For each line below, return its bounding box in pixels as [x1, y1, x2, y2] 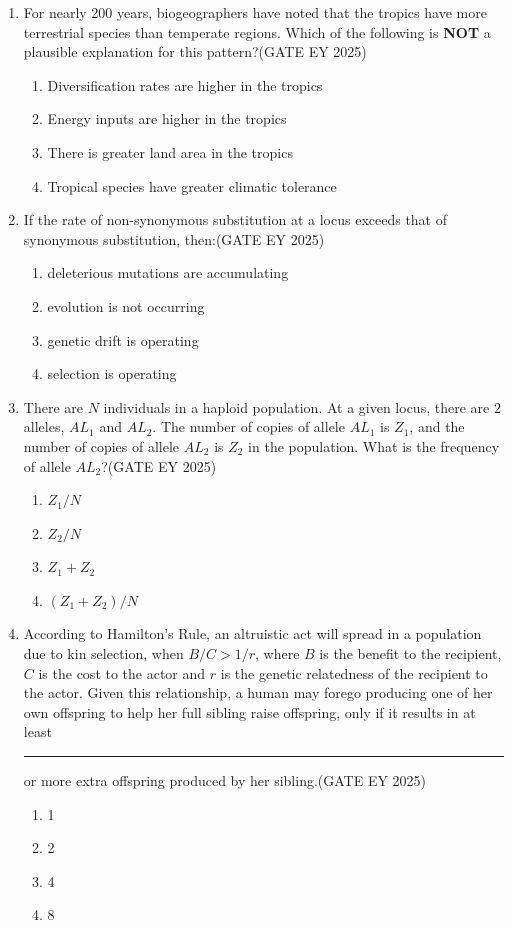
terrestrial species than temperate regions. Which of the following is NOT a [23, 21, 491, 42]
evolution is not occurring [47, 295, 205, 316]
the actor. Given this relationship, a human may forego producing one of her [23, 682, 493, 703]
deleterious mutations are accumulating [47, 262, 289, 283]
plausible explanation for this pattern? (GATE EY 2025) [23, 41, 367, 62]
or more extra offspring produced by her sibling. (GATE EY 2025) [23, 770, 427, 791]
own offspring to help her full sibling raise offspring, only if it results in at [23, 701, 476, 722]
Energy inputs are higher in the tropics [47, 108, 287, 129]
